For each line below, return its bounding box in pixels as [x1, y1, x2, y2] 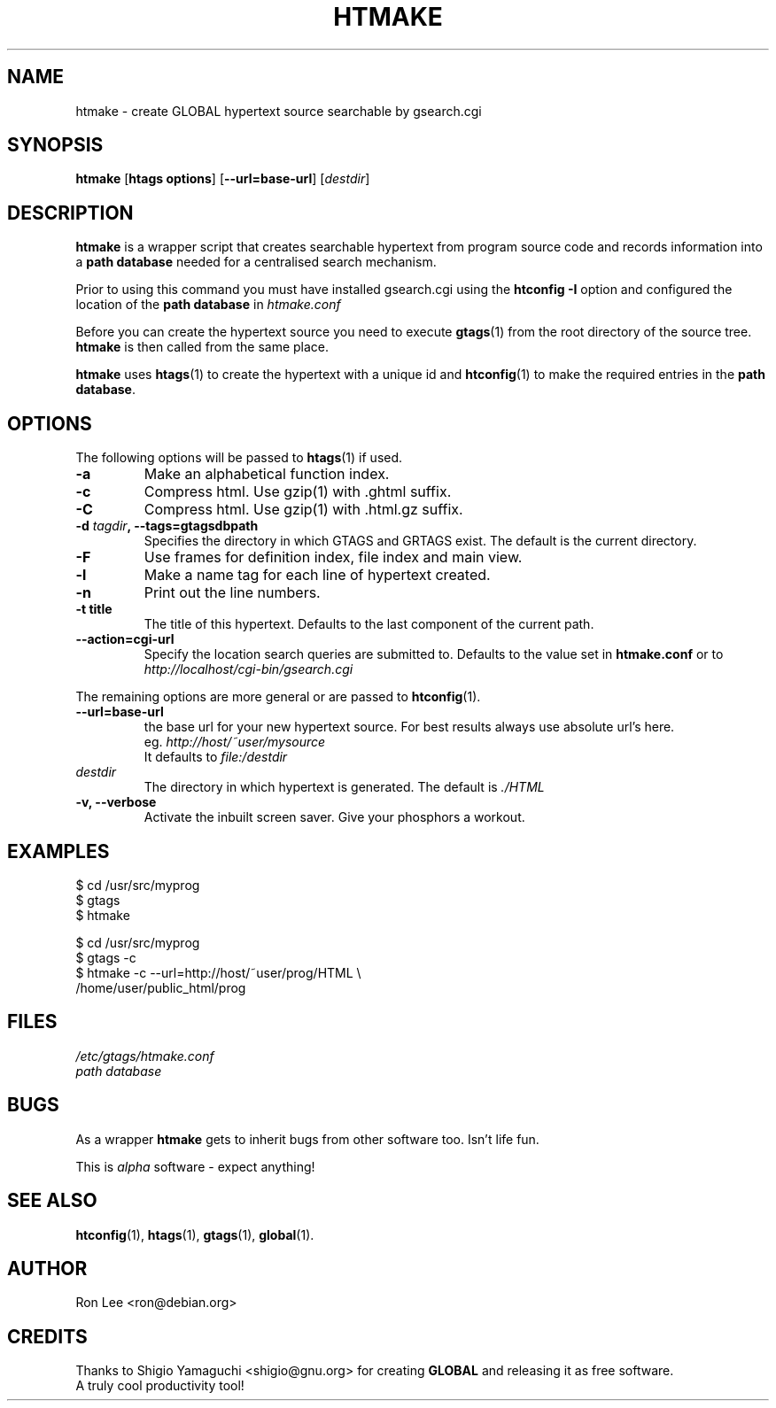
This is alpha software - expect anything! [75, 1158, 315, 1174]
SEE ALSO [7, 1189, 97, 1212]
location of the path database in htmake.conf [75, 297, 341, 313]
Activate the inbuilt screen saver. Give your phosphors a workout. [144, 809, 525, 825]
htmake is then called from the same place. [75, 339, 330, 355]
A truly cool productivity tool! [75, 1378, 244, 1394]
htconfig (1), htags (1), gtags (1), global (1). [75, 1226, 314, 1242]
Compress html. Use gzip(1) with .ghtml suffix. [144, 483, 452, 501]
